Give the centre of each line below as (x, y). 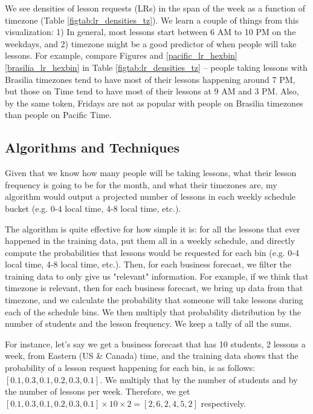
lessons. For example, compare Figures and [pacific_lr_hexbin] (121, 55)
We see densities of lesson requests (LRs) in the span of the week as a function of (155, 8)
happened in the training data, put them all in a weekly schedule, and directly (150, 241)
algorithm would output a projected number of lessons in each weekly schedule (150, 196)
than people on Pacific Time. (58, 115)
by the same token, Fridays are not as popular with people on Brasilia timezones (154, 103)
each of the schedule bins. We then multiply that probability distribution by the (153, 311)
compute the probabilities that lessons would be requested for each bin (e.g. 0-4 (152, 252)
